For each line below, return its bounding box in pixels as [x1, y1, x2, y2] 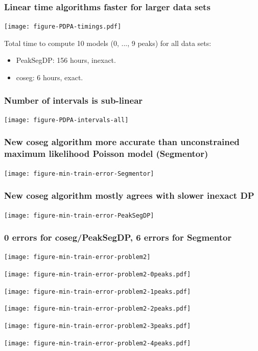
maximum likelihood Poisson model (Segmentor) [4, 147, 208, 160]
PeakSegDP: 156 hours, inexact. [16, 55, 116, 65]
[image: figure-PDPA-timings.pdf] [4, 23, 122, 31]
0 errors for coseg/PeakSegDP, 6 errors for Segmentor [4, 231, 232, 244]
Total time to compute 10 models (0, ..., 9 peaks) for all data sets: [4, 37, 212, 48]
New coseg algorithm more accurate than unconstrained [4, 135, 240, 148]
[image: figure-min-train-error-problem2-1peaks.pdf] [4, 288, 191, 295]
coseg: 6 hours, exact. [16, 72, 83, 83]
